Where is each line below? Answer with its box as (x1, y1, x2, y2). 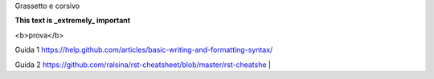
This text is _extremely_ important (14, 16, 131, 26)
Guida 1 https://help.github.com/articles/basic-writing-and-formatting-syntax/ (14, 45, 273, 55)
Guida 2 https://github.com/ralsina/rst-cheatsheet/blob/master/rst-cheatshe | (14, 60, 271, 69)
